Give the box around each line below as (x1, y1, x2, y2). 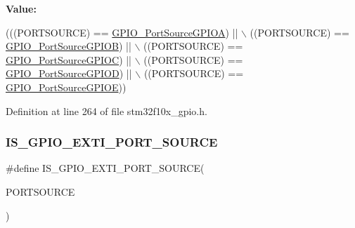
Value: (6, 1, 37, 15)
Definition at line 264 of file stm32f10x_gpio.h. (6, 103, 207, 118)
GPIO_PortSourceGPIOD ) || (6, 66, 132, 81)
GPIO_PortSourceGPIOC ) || (6, 52, 132, 67)
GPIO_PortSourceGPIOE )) (6, 79, 127, 94)
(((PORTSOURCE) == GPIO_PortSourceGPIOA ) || (6, 25, 238, 39)
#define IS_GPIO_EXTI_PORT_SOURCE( (6, 161, 205, 175)
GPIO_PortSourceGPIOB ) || (6, 39, 131, 53)
